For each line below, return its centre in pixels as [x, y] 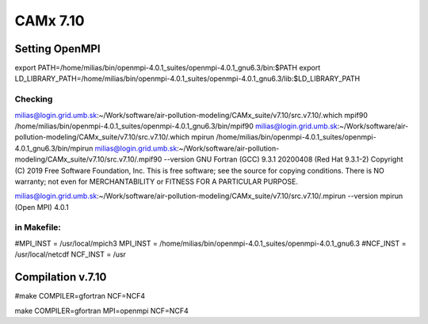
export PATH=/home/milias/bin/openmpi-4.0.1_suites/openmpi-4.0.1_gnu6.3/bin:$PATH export [168, 68]
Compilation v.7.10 [61, 277]
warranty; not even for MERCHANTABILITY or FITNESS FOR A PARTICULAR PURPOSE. [157, 181]
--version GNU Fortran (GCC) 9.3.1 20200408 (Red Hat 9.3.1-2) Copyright [283, 159]
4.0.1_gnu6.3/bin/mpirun [54, 148]
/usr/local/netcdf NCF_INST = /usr [71, 254]
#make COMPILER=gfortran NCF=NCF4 [80, 296]
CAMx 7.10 [50, 21]
